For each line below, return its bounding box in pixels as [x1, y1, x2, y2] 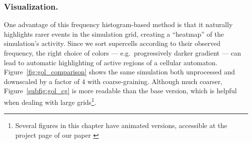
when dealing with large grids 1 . [4, 95, 96, 107]
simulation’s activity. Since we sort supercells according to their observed [4, 38, 220, 48]
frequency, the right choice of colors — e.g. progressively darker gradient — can [4, 48, 241, 57]
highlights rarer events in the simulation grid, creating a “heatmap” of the [4, 29, 224, 39]
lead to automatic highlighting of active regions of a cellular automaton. [4, 57, 218, 67]
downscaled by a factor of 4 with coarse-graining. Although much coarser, [4, 76, 222, 86]
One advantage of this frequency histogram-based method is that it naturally [4, 19, 233, 29]
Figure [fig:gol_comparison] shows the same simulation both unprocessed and [4, 67, 235, 77]
